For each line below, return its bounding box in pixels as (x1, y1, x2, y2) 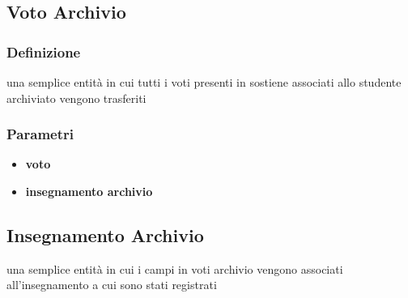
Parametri (6, 124, 74, 144)
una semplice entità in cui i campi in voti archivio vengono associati (6, 260, 343, 277)
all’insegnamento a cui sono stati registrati (6, 276, 217, 293)
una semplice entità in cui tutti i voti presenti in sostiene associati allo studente (6, 74, 402, 90)
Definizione (6, 41, 81, 62)
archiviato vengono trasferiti (6, 89, 147, 106)
